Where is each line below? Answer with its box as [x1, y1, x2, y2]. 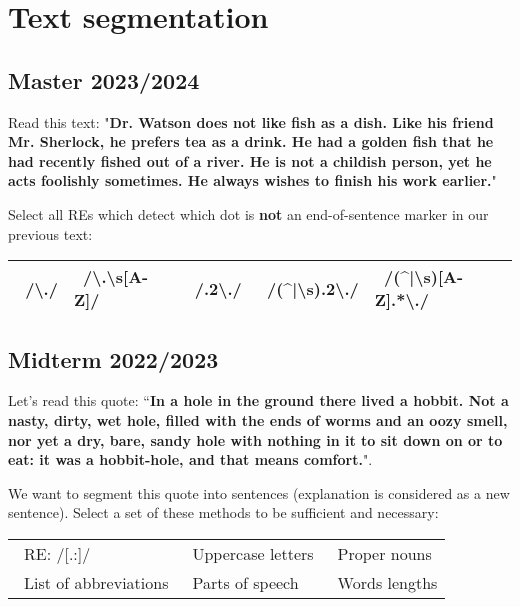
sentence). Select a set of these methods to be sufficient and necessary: [8, 502, 439, 523]
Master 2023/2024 [8, 64, 200, 95]
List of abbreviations [24, 570, 169, 594]
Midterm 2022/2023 [8, 343, 219, 374]
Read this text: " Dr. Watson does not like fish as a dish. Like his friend [8, 111, 494, 132]
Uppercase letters [192, 541, 314, 565]
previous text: [8, 223, 93, 244]
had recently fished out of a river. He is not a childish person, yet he [8, 150, 492, 171]
